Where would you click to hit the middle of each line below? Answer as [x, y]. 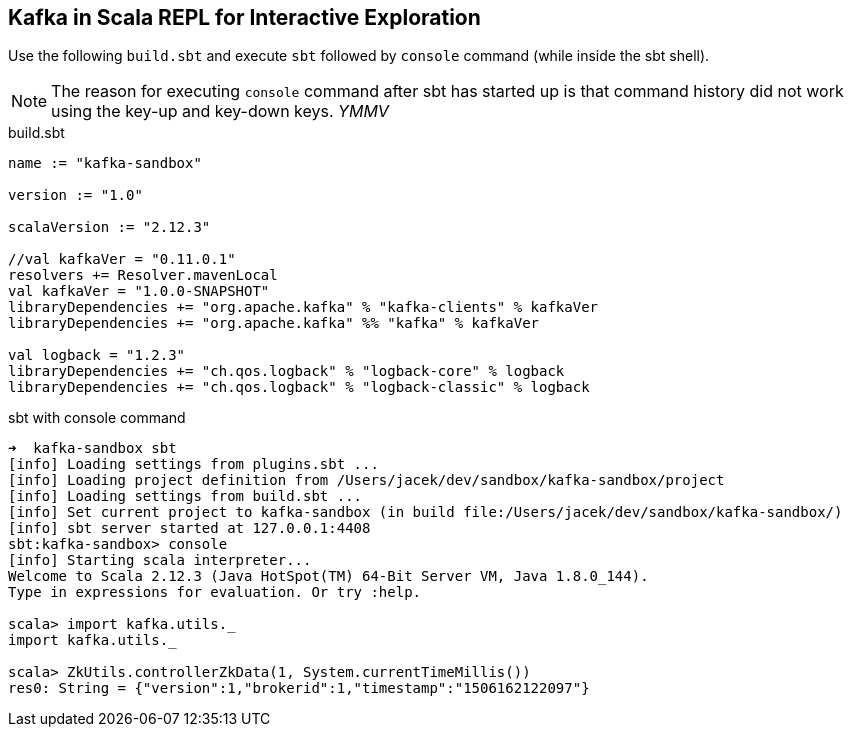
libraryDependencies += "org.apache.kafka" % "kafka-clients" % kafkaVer [303, 307]
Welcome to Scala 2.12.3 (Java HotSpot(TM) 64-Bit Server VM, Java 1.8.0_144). [328, 576]
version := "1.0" [75, 195]
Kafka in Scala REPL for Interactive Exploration [244, 17]
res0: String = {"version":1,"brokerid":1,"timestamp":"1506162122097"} [299, 688]
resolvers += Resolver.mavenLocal [143, 275]
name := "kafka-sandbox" [105, 163]
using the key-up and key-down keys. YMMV [220, 111]
